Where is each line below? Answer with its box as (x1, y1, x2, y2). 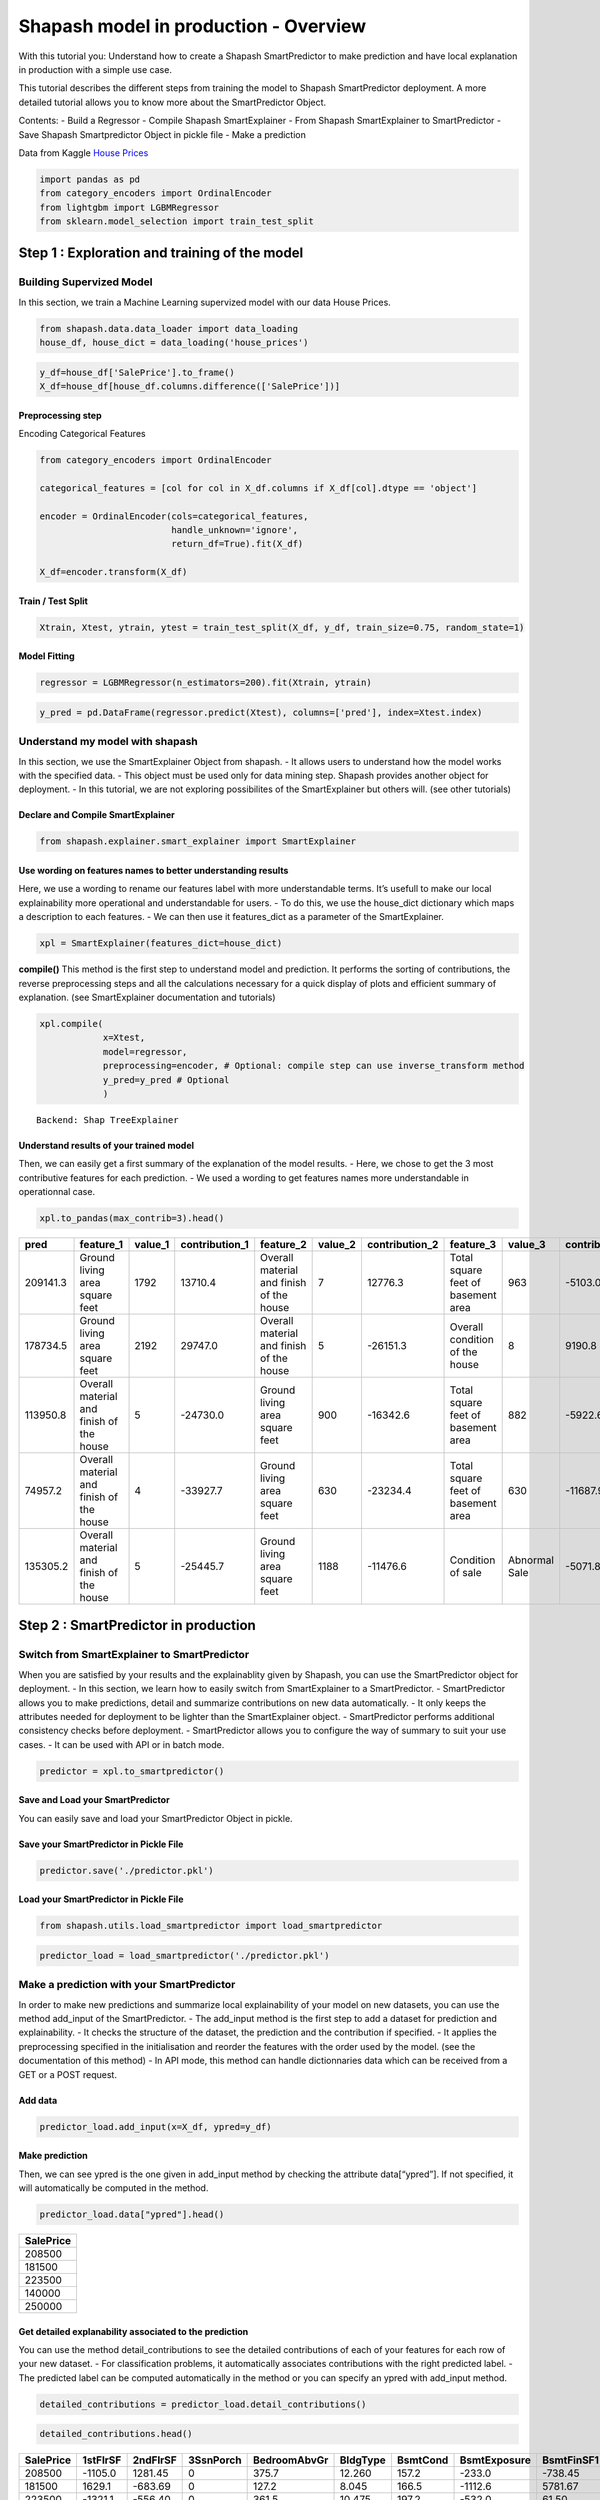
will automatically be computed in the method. (18, 2181, 209, 2194)
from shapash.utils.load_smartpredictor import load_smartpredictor (39, 1920, 383, 1932)
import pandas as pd (39, 173, 140, 185)
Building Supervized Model (18, 275, 153, 289)
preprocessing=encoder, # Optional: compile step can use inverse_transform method (102, 1060, 525, 1072)
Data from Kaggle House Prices (18, 146, 149, 159)
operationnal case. (18, 1186, 95, 1198)
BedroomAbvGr (252, 2453, 329, 2467)
